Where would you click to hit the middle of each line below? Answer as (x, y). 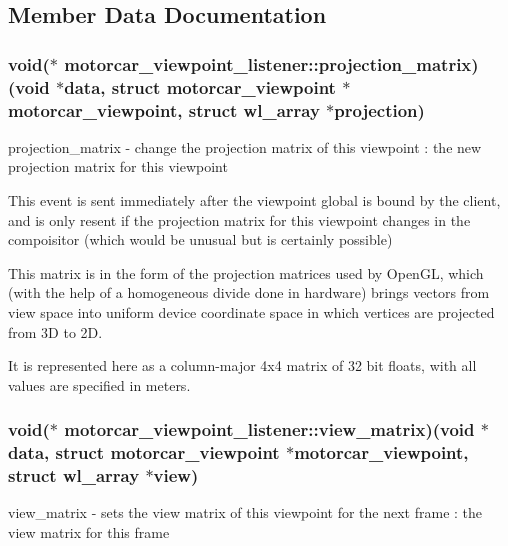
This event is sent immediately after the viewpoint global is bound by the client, (254, 200)
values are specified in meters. (99, 384)
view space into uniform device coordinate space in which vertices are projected (251, 312)
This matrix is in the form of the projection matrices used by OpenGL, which (246, 272)
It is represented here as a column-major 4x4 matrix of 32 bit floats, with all (242, 365)
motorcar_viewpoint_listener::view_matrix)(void (269, 429)
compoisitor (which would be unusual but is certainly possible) (200, 239)
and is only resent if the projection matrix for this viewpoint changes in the (239, 219)
